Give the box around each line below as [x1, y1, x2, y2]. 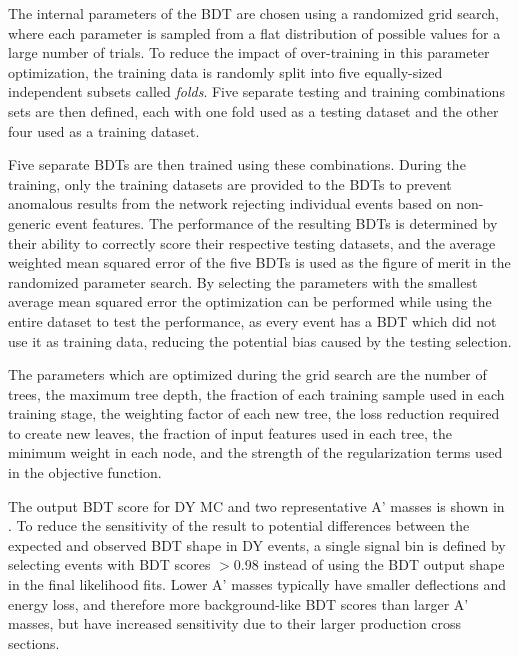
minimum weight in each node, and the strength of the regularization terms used [8, 442, 503, 463]
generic [8, 212, 51, 233]
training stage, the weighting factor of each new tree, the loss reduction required [8, 403, 500, 424]
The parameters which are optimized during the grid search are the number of [8, 364, 487, 385]
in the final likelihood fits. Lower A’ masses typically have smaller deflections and [8, 574, 507, 595]
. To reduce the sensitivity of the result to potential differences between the [8, 515, 470, 536]
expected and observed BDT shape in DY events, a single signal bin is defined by [8, 534, 506, 555]
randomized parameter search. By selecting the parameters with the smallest [8, 271, 478, 292]
